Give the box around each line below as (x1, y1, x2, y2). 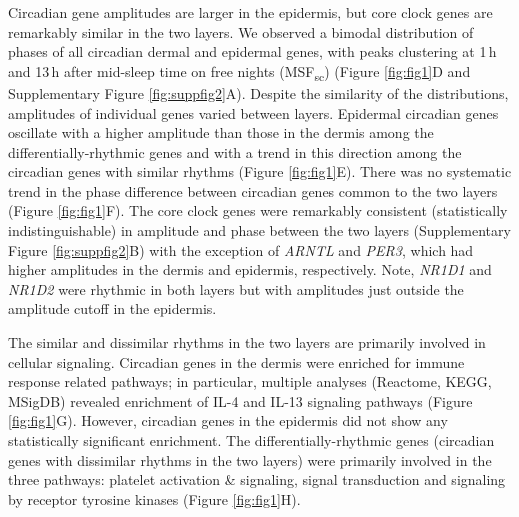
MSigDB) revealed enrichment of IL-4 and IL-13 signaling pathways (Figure (8, 390, 473, 411)
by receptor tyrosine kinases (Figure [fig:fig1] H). (8, 488, 301, 509)
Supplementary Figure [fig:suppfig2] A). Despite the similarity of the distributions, (8, 82, 509, 103)
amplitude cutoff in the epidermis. (8, 298, 217, 319)
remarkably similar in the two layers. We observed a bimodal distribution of (8, 21, 474, 42)
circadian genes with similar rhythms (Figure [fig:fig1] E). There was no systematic (8, 161, 512, 182)
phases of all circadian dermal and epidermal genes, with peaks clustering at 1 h (8, 41, 497, 62)
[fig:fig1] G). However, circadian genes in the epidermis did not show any (8, 410, 448, 431)
